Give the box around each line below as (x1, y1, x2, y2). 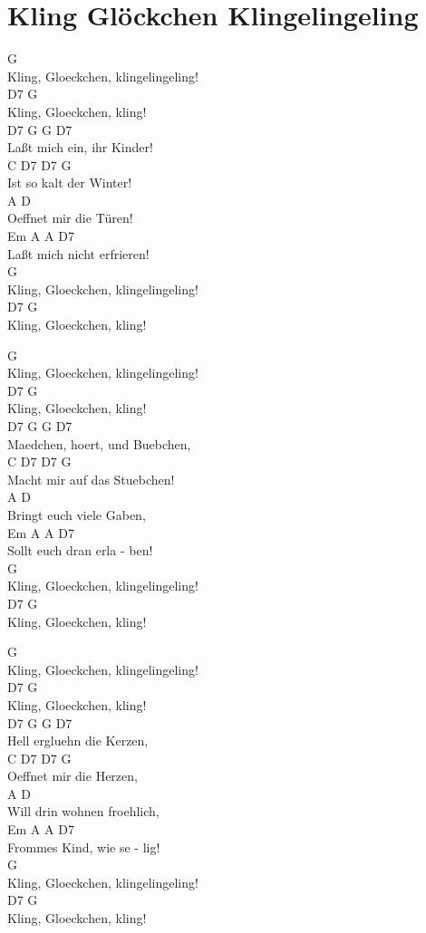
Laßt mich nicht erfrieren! (7, 244, 150, 263)
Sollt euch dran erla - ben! (7, 541, 153, 560)
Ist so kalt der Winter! (7, 173, 132, 192)
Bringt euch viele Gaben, (7, 505, 146, 524)
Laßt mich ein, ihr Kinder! (7, 138, 153, 157)
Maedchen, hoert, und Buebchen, (7, 434, 191, 453)
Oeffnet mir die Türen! (7, 208, 133, 227)
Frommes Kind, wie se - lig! (7, 837, 160, 856)
